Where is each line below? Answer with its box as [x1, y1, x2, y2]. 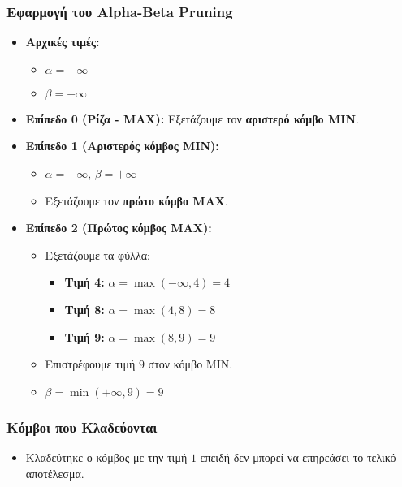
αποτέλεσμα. [25, 464, 84, 481]
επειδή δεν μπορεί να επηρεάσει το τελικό [200, 448, 396, 465]
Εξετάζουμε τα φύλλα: [45, 246, 150, 263]
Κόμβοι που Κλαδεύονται [6, 416, 158, 437]
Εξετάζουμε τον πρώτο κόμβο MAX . [45, 192, 228, 209]
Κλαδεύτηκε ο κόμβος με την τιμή [25, 448, 188, 465]
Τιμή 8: [64, 300, 105, 317]
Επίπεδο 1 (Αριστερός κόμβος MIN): [25, 137, 219, 154]
